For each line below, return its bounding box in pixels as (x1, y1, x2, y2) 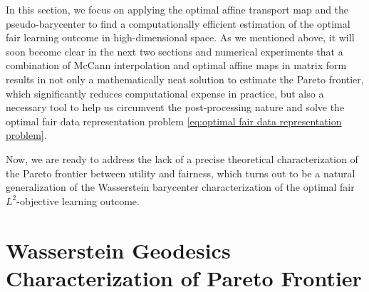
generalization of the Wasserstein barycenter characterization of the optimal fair (6, 179, 355, 194)
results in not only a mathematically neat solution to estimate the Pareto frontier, (6, 71, 364, 86)
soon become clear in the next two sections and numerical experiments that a (6, 43, 343, 58)
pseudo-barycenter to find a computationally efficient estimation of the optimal (6, 16, 350, 31)
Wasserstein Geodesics (6, 235, 231, 264)
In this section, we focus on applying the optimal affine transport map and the (6, 2, 349, 16)
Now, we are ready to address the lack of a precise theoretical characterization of (6, 151, 358, 166)
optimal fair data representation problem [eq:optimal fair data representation (6, 113, 342, 128)
